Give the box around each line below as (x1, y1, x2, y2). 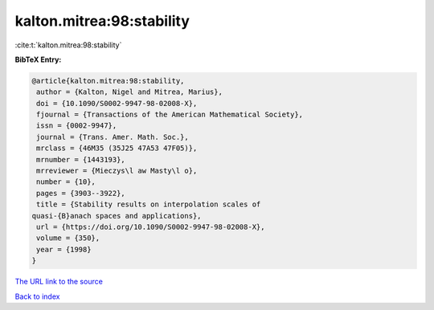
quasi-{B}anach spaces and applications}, (31, 211, 202, 220)
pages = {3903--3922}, (36, 189, 126, 198)
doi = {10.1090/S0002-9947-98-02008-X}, (36, 99, 198, 108)
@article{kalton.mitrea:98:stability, (31, 76, 185, 85)
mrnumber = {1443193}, (36, 155, 126, 164)
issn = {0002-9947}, (36, 121, 117, 130)
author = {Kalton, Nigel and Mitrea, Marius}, (36, 88, 223, 96)
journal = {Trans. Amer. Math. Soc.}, (36, 133, 189, 141)
